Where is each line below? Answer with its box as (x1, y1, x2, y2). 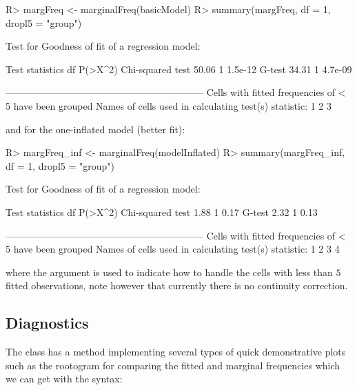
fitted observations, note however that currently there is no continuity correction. (6, 278, 348, 293)
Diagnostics (6, 312, 89, 333)
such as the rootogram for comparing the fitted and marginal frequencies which (6, 358, 340, 372)
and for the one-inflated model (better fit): (6, 121, 185, 136)
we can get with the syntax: (6, 371, 123, 386)
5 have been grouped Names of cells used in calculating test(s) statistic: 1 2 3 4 (6, 242, 340, 256)
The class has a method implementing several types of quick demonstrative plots (6, 344, 346, 359)
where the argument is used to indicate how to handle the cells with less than (6, 264, 333, 279)
